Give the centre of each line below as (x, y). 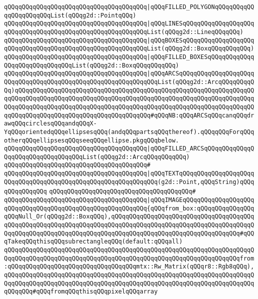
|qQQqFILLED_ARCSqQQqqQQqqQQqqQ (201, 149)
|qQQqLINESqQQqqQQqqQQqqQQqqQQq (201, 24)
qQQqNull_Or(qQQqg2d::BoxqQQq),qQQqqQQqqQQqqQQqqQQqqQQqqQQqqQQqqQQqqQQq (129, 217)
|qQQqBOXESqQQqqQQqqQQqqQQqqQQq (201, 40)
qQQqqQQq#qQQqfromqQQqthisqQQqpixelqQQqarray (81, 292)
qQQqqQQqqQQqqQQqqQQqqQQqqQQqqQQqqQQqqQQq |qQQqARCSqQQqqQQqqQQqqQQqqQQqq (129, 74)
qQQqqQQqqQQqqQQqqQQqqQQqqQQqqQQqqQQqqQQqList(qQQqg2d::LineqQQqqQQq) (124, 32)
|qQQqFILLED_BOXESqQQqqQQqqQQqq (201, 57)
